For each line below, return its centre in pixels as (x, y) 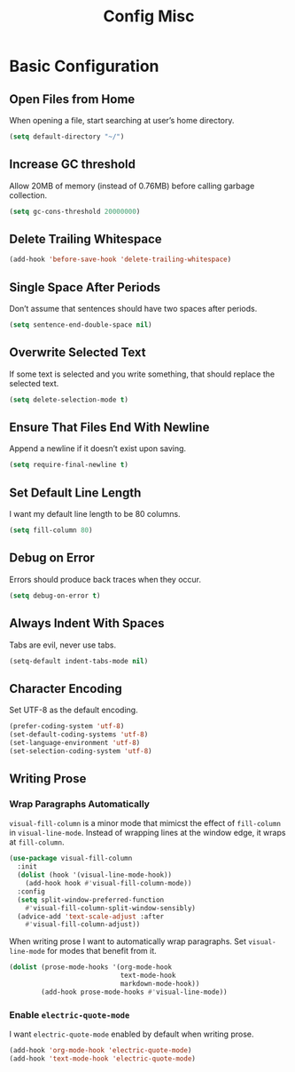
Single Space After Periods (85, 287)
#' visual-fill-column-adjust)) (83, 925)
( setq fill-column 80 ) (51, 530)
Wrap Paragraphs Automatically (80, 804)
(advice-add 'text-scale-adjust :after (91, 917)
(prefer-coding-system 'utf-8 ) (67, 727)
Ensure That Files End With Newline (109, 428)
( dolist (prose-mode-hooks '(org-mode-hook (91, 967)
